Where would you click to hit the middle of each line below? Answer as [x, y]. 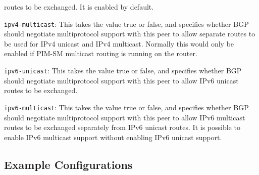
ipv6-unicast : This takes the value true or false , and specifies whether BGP [123, 71]
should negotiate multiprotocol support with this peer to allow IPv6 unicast [121, 80]
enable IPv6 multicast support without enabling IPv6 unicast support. [113, 137]
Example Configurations [68, 164]
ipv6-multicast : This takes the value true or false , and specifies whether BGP [126, 107]
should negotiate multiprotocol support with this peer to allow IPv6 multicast [125, 117]
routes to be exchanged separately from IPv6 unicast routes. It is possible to [122, 127]
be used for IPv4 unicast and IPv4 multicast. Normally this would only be [119, 43]
